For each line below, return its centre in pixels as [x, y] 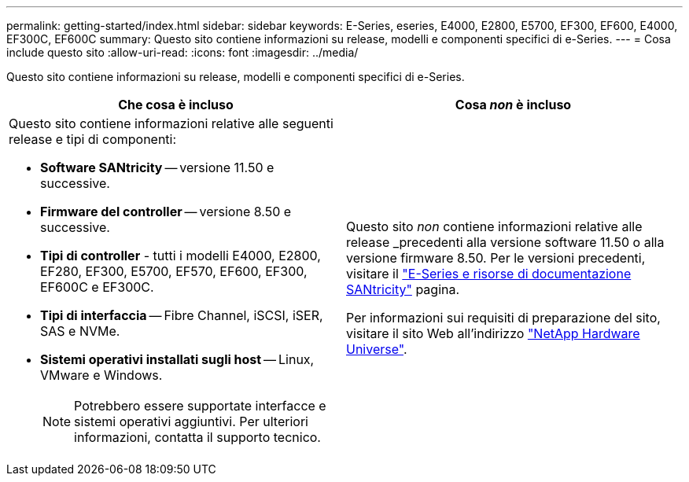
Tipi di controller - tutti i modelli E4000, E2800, [181, 256]
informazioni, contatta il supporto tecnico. [197, 437]
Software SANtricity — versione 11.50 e [157, 167]
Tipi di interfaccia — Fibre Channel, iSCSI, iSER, [182, 315]
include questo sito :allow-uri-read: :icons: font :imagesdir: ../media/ [182, 52]
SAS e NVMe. [80, 331]
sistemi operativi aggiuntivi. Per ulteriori [191, 421]
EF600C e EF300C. [97, 287]
